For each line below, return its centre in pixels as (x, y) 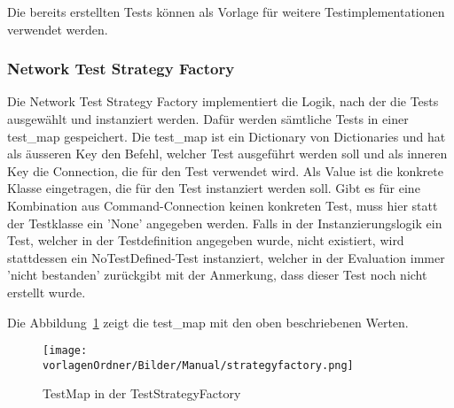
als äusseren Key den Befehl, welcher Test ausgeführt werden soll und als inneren (227, 154)
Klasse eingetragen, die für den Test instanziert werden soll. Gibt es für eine (214, 188)
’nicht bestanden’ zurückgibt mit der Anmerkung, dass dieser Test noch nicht (217, 275)
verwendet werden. (58, 29)
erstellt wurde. (47, 292)
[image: (65, 351)
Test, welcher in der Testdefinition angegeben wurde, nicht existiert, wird (206, 240)
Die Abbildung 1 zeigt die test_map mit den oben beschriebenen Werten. (208, 322)
